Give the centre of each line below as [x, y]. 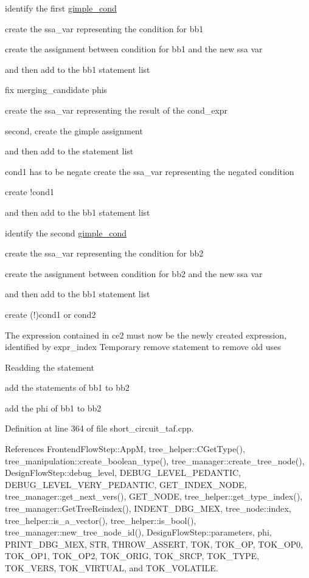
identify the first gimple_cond [61, 8]
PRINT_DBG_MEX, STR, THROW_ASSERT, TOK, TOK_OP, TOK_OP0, [154, 544]
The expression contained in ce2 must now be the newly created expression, [146, 335]
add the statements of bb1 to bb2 [67, 387]
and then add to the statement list [69, 151]
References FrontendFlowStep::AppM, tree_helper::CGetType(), [125, 449]
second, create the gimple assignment [74, 130]
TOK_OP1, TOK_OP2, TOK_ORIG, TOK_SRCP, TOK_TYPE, [132, 556]
